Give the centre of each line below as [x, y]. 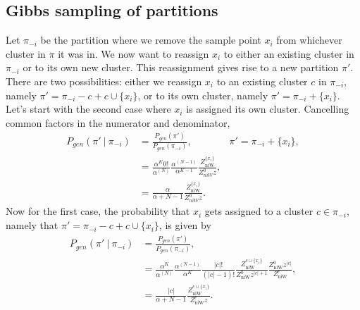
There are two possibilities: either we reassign [104, 81]
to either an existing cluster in [289, 53]
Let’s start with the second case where [88, 109]
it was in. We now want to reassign [134, 53]
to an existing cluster [262, 81]
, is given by [185, 225]
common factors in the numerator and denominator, [118, 122]
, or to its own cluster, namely [203, 95]
